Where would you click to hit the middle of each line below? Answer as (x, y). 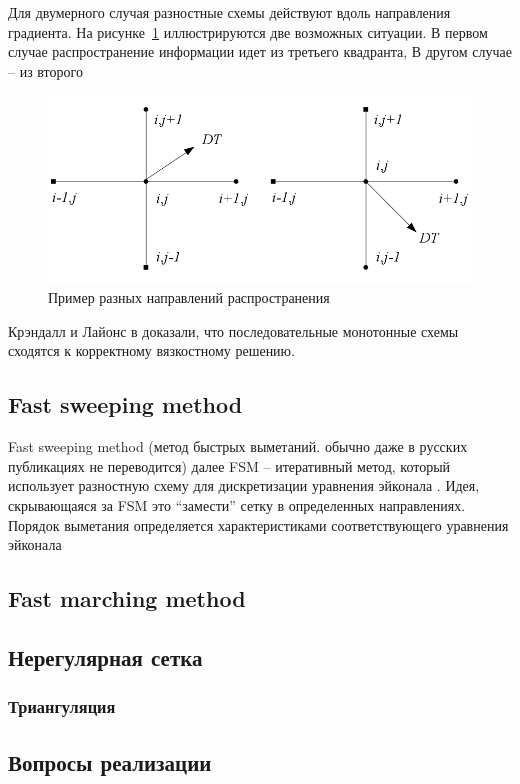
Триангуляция (62, 706)
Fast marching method (127, 598)
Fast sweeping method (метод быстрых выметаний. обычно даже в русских (238, 446)
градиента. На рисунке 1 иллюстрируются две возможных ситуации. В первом (248, 31)
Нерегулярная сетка (105, 656)
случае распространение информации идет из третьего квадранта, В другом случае (260, 51)
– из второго (45, 70)
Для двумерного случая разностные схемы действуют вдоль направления (229, 12)
